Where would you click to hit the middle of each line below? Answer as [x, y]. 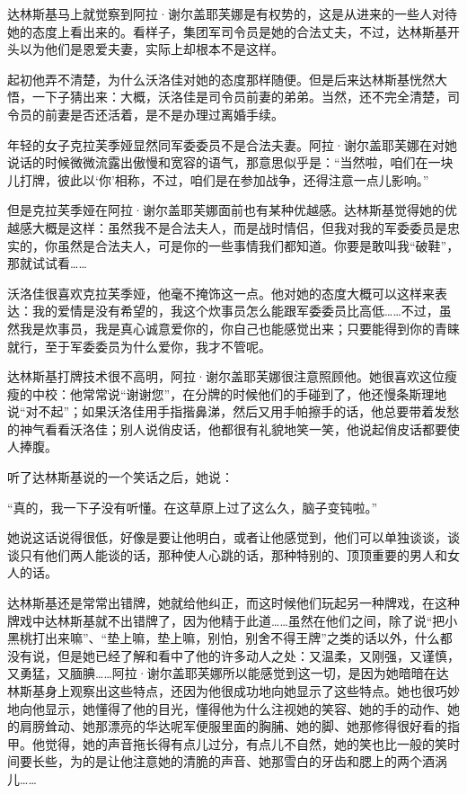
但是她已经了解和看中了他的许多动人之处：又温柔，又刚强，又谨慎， [258, 655]
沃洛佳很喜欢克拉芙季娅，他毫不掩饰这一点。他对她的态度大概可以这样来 [221, 293]
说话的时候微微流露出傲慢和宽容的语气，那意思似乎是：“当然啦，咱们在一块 [230, 162]
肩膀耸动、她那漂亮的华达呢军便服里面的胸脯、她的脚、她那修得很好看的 [233, 726]
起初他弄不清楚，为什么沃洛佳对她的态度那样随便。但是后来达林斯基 [208, 79]
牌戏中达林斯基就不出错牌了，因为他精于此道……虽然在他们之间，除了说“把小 [233, 620]
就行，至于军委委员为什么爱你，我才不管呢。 [139, 346]
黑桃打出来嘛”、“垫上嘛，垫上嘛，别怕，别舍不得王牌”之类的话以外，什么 [224, 638]
